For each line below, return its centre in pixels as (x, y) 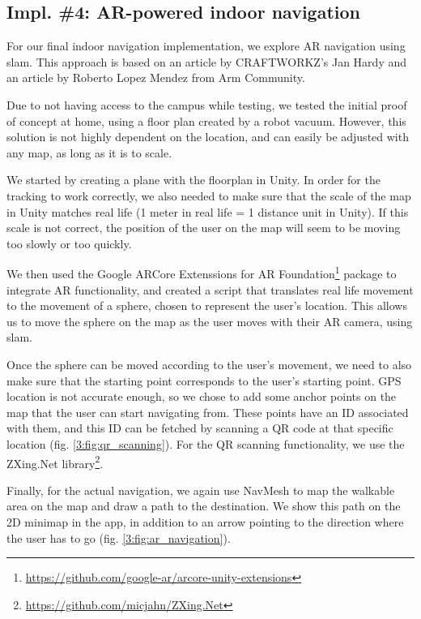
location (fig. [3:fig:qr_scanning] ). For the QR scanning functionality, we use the (206, 443)
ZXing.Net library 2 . (55, 462)
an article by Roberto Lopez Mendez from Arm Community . (156, 77)
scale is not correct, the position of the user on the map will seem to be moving (204, 228)
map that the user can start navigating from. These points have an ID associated (208, 412)
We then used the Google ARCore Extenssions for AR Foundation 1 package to (202, 272)
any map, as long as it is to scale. (89, 152)
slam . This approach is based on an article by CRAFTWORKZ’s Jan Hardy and (207, 61)
